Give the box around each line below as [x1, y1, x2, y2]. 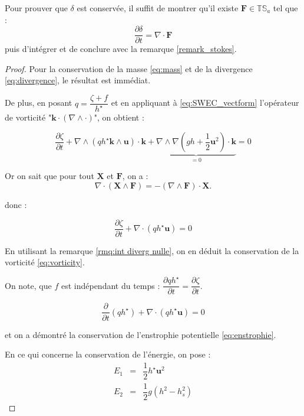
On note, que [5, 279, 52, 291]
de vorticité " [5, 111, 52, 123]
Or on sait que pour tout [5, 170, 94, 182]
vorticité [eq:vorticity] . [5, 256, 85, 268]
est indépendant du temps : [61, 279, 160, 291]
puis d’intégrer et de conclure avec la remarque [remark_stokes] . [5, 43, 237, 55]
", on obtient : [94, 111, 144, 123]
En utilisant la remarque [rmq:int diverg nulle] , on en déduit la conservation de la [5, 244, 299, 256]
